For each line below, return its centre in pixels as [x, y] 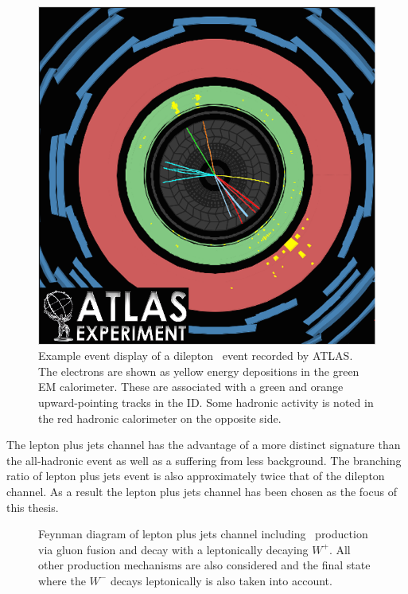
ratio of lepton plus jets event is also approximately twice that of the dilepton [196, 476]
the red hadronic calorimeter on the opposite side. [160, 418]
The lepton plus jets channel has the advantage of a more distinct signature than [204, 445]
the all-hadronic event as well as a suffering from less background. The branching [204, 460]
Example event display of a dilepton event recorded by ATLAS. [196, 356]
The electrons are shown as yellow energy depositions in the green [199, 371]
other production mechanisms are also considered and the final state [204, 565]
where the [62, 580]
